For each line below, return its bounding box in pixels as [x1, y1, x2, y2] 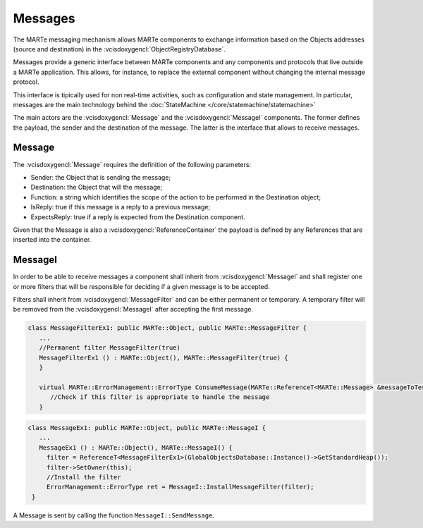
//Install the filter [46, 473, 121, 481]
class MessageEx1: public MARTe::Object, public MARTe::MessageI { [27, 424, 266, 432]
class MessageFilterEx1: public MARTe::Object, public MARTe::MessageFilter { [27, 324, 307, 332]
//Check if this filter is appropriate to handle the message [50, 393, 270, 401]
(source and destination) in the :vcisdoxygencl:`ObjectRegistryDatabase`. [13, 44, 226, 53]
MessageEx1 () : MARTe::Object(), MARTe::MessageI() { [39, 443, 233, 451]
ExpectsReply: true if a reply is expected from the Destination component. [30, 212, 246, 221]
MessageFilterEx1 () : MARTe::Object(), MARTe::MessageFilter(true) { [39, 353, 288, 362]
